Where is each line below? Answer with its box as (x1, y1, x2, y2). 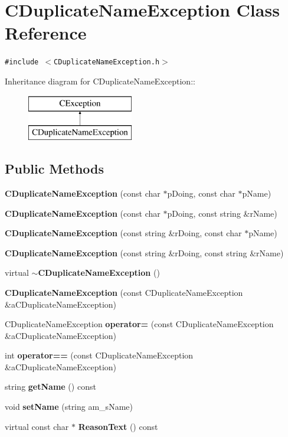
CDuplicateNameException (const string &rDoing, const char (5, 227, 242, 239)
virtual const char (5, 420, 69, 432)
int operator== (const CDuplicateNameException (5, 349, 194, 361)
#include (5, 58, 39, 67)
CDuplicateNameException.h (54, 58, 160, 67)
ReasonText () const (78, 420, 158, 432)
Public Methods (5, 159, 104, 178)
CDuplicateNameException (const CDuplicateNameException (5, 286, 243, 298)
